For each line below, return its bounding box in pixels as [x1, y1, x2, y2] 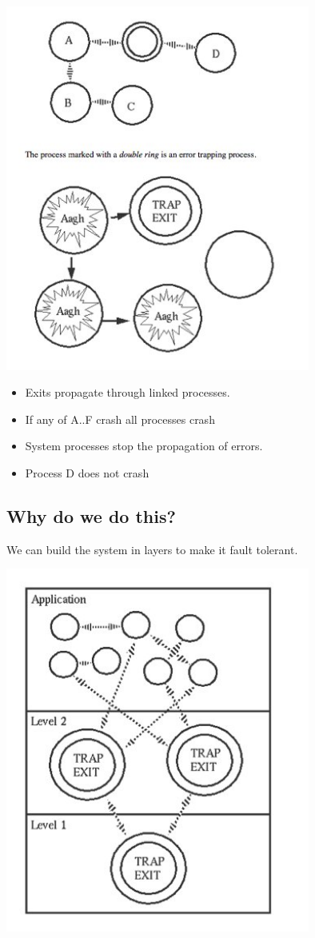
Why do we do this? [6, 504, 176, 529]
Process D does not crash [25, 465, 150, 481]
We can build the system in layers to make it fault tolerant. [6, 541, 298, 557]
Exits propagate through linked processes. [25, 384, 230, 401]
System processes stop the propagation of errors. [25, 437, 263, 454]
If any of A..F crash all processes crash [25, 410, 215, 427]
